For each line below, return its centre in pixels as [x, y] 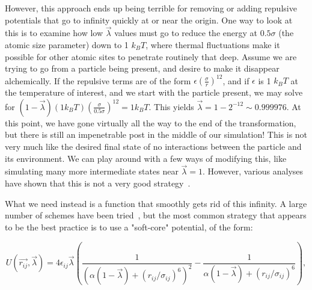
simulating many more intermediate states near [92, 171]
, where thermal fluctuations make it [213, 45]
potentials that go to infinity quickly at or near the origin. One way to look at [149, 20]
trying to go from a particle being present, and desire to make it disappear [142, 68]
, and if [236, 80]
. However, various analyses [253, 171]
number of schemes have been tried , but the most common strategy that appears [156, 215]
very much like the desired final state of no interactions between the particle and [153, 147]
